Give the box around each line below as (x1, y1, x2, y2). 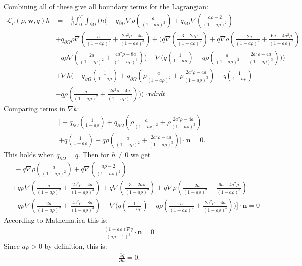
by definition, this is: (44, 241, 107, 251)
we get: (130, 149, 152, 160)
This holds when (4, 149, 54, 160)
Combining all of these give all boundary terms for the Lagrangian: (4, 1, 208, 11)
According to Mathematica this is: (4, 215, 108, 225)
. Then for (78, 149, 109, 160)
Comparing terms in (4, 103, 66, 113)
